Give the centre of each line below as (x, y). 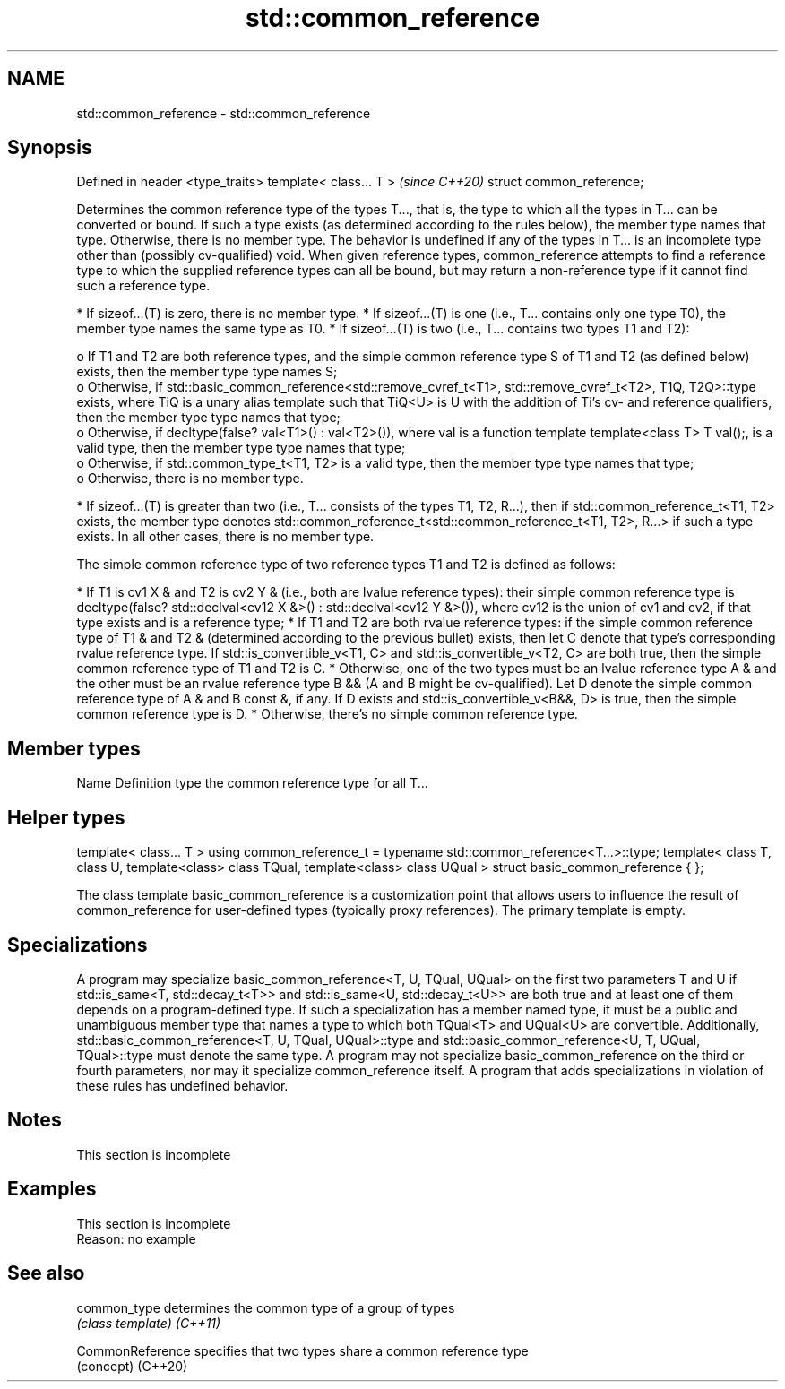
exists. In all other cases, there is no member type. (225, 537)
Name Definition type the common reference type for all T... (252, 783)
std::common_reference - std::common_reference (224, 113)
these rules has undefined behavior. (182, 1085)
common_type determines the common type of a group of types (266, 1307)
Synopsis (50, 148)
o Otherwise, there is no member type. (190, 479)
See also (46, 1273)
